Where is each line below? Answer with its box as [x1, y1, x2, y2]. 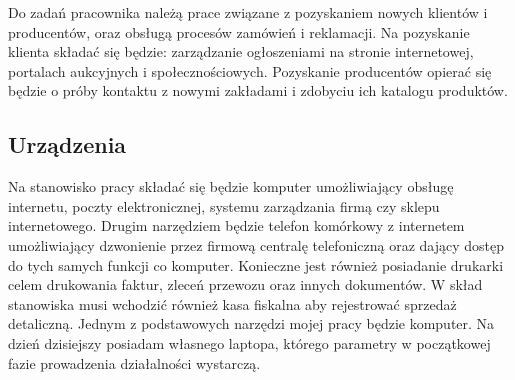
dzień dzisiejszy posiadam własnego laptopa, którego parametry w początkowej [8, 332, 491, 353]
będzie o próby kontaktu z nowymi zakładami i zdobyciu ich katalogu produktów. [8, 80, 508, 101]
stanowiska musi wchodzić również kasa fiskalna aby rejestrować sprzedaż [8, 293, 457, 314]
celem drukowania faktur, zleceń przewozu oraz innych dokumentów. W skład [8, 274, 483, 295]
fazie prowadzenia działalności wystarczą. [8, 352, 261, 373]
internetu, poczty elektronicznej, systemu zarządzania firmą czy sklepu [8, 195, 440, 216]
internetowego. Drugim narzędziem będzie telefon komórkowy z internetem [8, 215, 465, 236]
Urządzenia [8, 129, 127, 160]
